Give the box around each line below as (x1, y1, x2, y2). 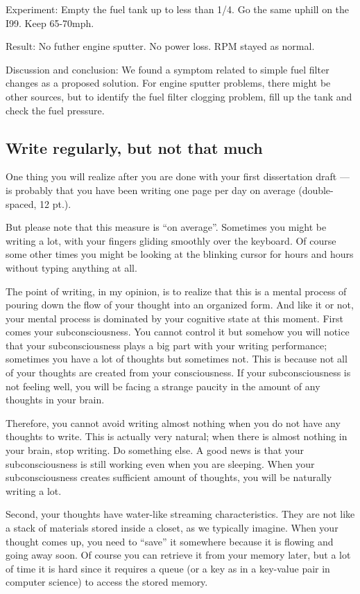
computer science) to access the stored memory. (6, 575, 208, 589)
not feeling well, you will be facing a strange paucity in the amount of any (6, 378, 320, 393)
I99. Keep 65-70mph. (6, 15, 94, 30)
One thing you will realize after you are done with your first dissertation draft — (6, 169, 350, 184)
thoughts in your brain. (6, 392, 105, 407)
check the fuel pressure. (6, 103, 105, 117)
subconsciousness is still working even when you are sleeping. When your (6, 456, 315, 471)
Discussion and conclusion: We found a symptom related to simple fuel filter (6, 62, 329, 76)
